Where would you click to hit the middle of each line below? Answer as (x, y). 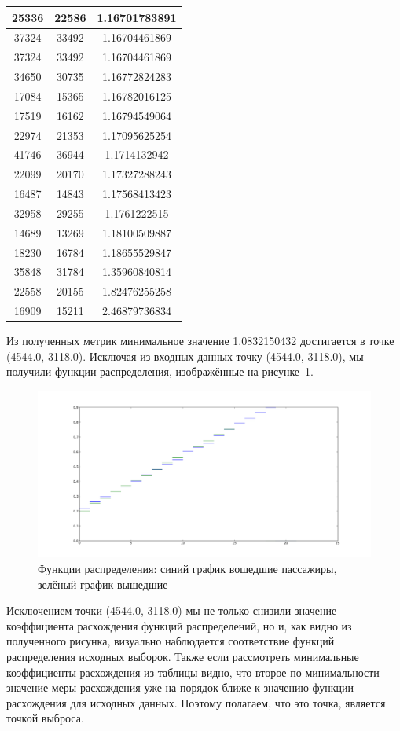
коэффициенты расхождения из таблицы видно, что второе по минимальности (193, 672)
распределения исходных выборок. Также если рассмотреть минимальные (183, 656)
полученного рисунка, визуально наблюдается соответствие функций (171, 641)
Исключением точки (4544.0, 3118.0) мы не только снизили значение (172, 610)
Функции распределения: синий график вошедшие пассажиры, (187, 569)
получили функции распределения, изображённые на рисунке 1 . (160, 371)
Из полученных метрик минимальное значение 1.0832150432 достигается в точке (200, 341)
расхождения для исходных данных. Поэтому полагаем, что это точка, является (196, 702)
